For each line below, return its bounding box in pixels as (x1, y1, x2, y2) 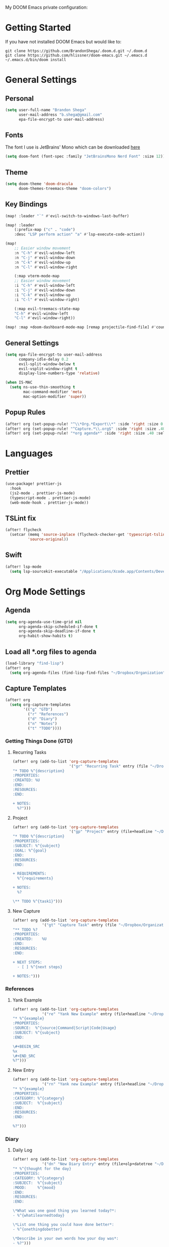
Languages (5, 448, 53, 459)
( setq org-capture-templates (10, 702, 71, 708)
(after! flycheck (5, 527, 42, 532)
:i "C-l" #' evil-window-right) (14, 297, 80, 302)
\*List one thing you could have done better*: (12, 1222, 114, 1227)
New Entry (12, 1067, 35, 1073)
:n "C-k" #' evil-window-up (14, 260, 71, 265)
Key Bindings (5, 200, 48, 209)
